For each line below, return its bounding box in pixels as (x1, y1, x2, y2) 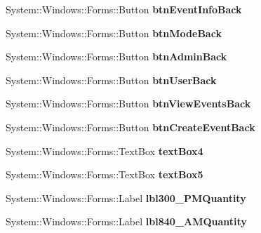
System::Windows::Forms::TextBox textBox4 (6, 143, 203, 158)
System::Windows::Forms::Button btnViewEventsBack (6, 96, 251, 111)
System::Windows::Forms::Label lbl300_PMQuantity (6, 190, 246, 205)
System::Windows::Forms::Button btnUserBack (6, 72, 217, 87)
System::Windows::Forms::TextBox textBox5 (6, 167, 203, 182)
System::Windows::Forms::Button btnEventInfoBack (6, 2, 242, 16)
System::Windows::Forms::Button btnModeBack (6, 25, 222, 40)
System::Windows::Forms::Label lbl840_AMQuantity (6, 214, 247, 229)
